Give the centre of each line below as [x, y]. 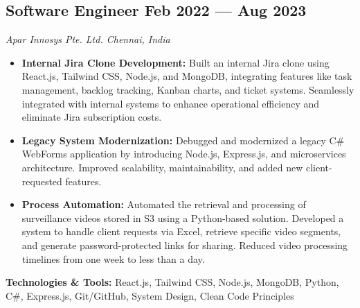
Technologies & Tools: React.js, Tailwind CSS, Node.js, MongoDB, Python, [172, 282]
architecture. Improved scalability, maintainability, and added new [162, 167]
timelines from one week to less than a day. [113, 258]
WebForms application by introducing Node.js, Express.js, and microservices [184, 154]
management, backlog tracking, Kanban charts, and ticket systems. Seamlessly [188, 89]
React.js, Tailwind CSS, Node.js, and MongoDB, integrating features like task [187, 76]
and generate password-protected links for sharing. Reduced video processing [185, 245]
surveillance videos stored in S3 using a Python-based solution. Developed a [183, 217]
